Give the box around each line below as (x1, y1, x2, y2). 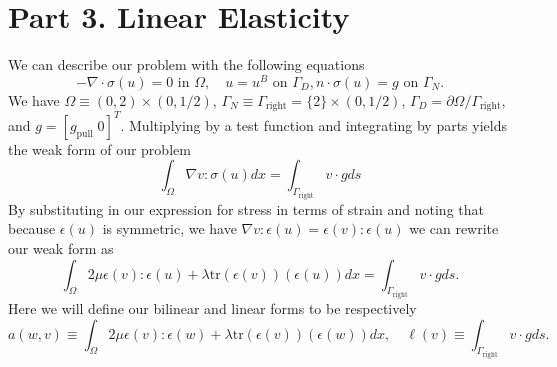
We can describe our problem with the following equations (8, 54, 365, 75)
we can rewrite (409, 218, 499, 239)
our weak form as (8, 237, 114, 258)
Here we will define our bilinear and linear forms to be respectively (8, 298, 417, 318)
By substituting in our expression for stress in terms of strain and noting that (8, 198, 484, 219)
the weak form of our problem (8, 138, 191, 159)
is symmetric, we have (102, 218, 237, 239)
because (8, 218, 56, 239)
